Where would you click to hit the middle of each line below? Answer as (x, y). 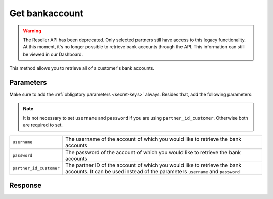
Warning (32, 31)
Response (26, 185)
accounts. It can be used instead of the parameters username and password (152, 171)
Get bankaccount (46, 13)
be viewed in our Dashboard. (53, 54)
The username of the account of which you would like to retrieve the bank (153, 139)
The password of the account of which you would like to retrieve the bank (153, 152)
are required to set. (43, 125)
